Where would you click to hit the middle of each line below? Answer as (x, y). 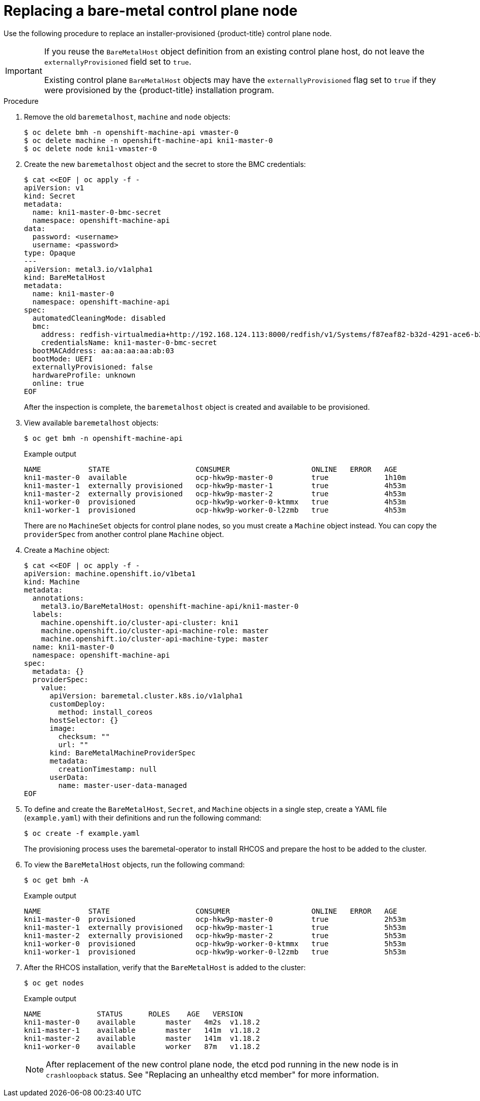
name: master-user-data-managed (123, 785)
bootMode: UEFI (62, 359)
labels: (47, 614)
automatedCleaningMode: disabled (99, 318)
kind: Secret (50, 196)
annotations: (58, 598)
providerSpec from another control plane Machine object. (124, 534)
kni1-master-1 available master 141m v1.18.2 (142, 1030)
